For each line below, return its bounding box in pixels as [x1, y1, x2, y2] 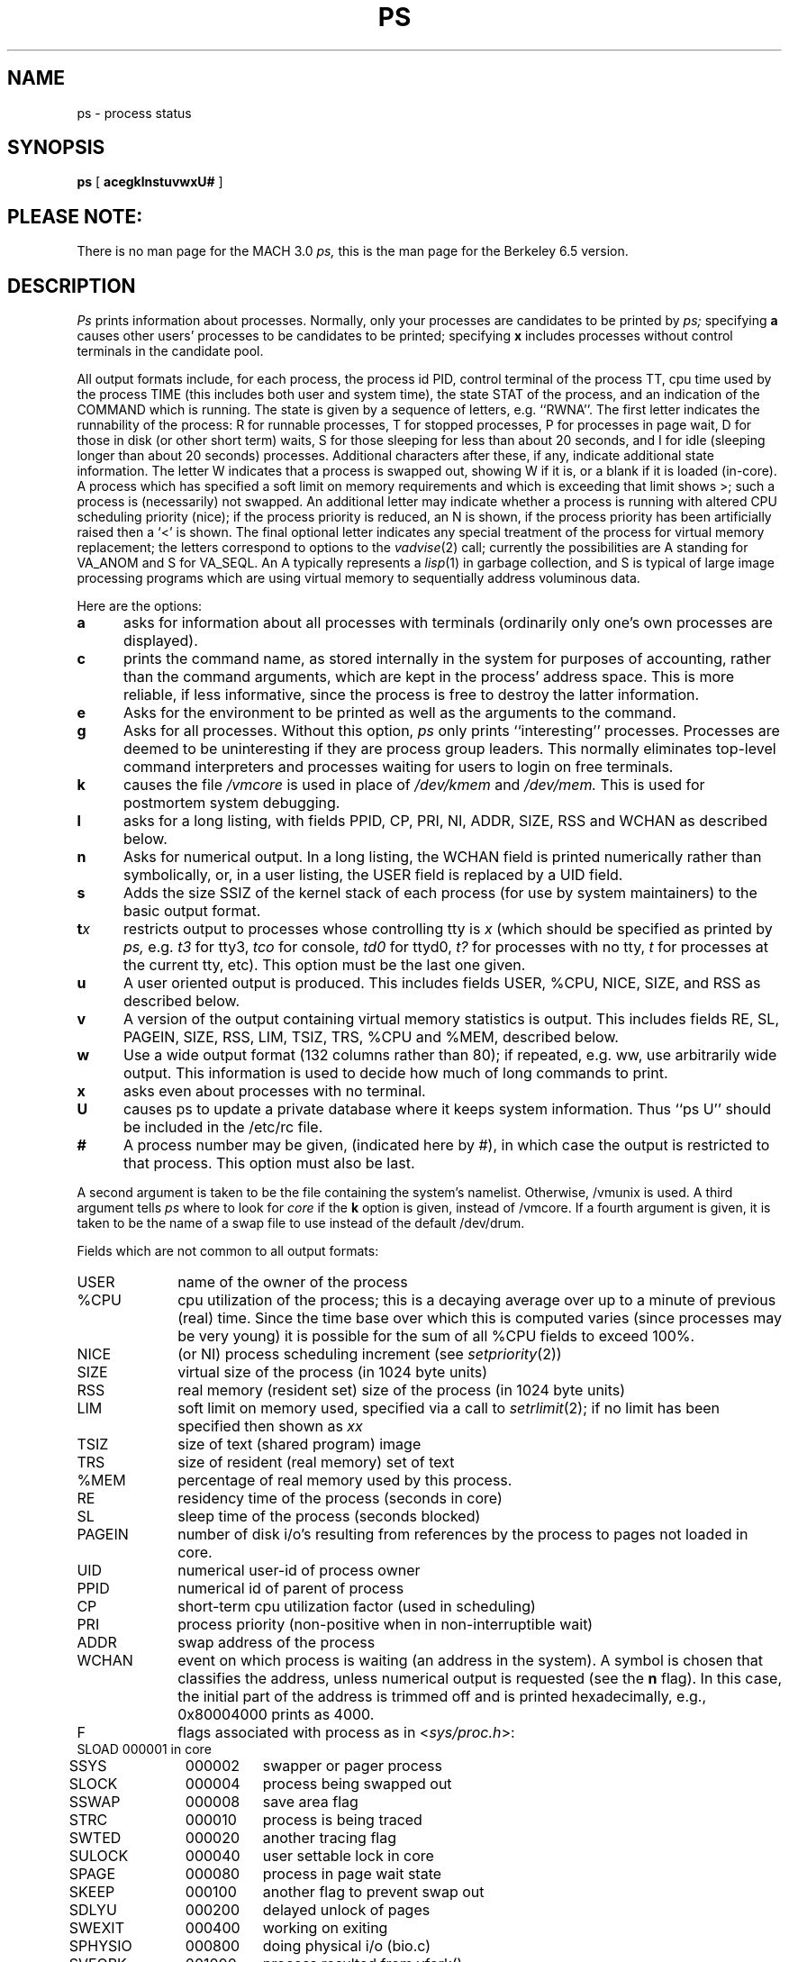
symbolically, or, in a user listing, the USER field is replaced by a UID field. [122, 866, 623, 885]
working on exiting [262, 1919, 388, 1938]
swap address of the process [177, 1633, 376, 1652]
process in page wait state [262, 1865, 442, 1884]
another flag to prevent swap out [262, 1883, 485, 1902]
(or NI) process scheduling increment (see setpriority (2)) [177, 1345, 562, 1364]
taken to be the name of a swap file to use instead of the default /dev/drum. [77, 1215, 525, 1231]
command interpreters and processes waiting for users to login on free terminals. [122, 758, 674, 777]
